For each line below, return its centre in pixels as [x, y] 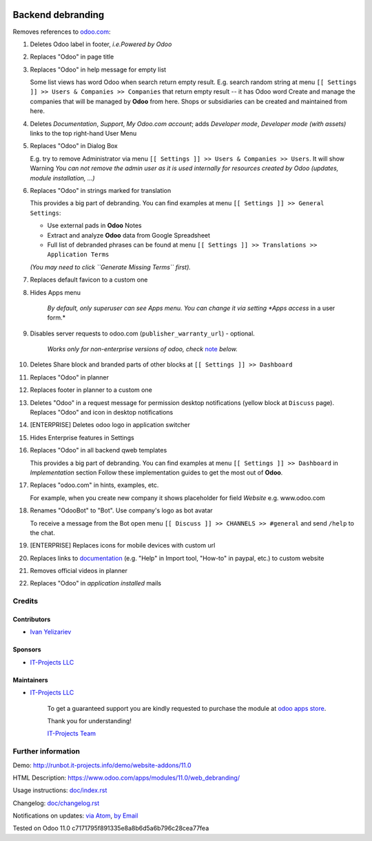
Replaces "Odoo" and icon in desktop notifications [102, 413]
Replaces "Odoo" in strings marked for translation [101, 190]
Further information [46, 751]
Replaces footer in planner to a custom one [91, 390]
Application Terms [78, 255]
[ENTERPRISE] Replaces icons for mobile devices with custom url [123, 546]
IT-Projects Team [72, 734]
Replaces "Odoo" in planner [70, 377]
